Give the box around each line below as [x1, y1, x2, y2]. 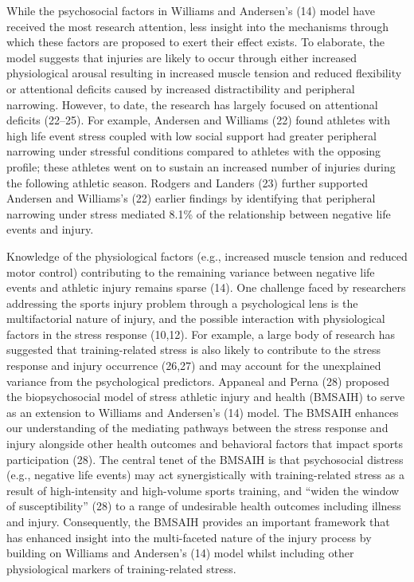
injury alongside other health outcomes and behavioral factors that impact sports [6, 435, 404, 452]
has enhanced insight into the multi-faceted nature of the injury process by [6, 529, 372, 545]
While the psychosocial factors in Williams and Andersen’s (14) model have [6, 2, 375, 18]
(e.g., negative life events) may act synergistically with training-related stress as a [6, 466, 404, 483]
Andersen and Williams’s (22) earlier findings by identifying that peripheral [6, 190, 376, 206]
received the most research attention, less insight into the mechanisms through [6, 18, 389, 34]
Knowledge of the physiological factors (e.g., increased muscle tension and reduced [6, 247, 408, 264]
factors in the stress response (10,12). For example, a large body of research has [6, 325, 395, 342]
